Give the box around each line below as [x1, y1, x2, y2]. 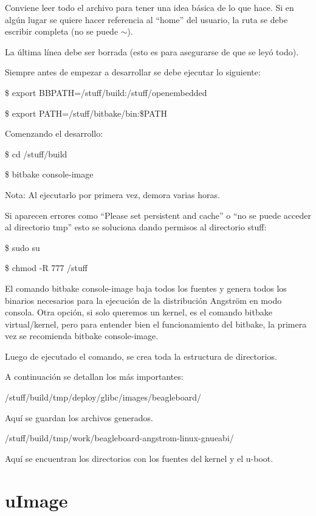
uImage [5, 487, 68, 512]
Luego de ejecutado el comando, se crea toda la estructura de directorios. [5, 349, 277, 362]
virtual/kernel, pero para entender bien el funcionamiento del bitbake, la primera [5, 317, 307, 330]
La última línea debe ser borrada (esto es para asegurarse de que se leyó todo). [5, 45, 299, 58]
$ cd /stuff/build [5, 147, 67, 160]
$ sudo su [5, 241, 40, 253]
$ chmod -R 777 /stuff [5, 261, 88, 274]
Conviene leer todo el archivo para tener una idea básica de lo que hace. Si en [5, 1, 294, 13]
